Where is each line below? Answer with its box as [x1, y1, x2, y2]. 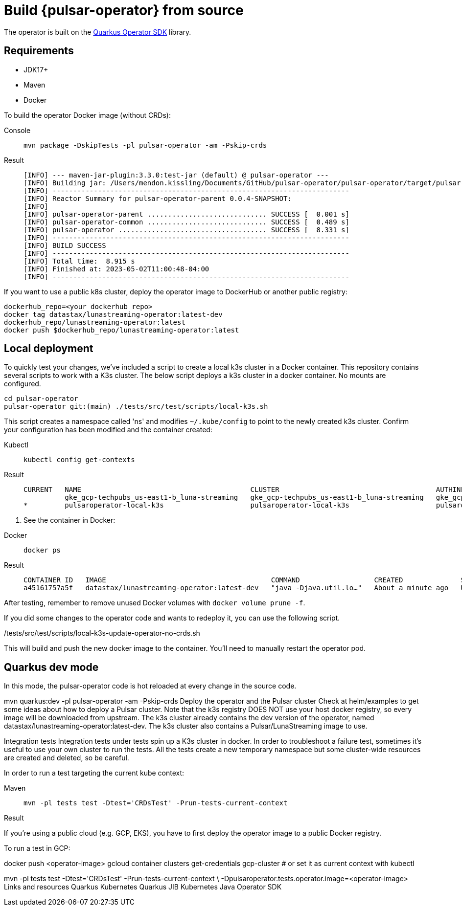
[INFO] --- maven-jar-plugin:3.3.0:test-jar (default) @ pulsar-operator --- [23, 171, 329, 179]
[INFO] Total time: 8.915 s [23, 257, 135, 265]
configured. [4, 379, 41, 388]
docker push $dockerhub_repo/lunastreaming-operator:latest [4, 326, 239, 334]
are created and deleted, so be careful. [4, 754, 129, 762]
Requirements [4, 44, 74, 57]
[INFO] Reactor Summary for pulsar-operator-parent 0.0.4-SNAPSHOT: [23, 194, 292, 202]
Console [4, 126, 31, 134]
